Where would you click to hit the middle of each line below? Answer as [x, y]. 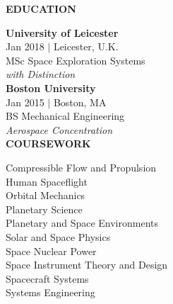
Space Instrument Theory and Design [87, 265]
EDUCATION [41, 9]
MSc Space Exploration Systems [76, 60]
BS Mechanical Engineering [65, 116]
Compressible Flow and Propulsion [81, 167]
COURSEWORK [48, 143]
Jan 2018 [25, 46]
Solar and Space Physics [58, 236]
